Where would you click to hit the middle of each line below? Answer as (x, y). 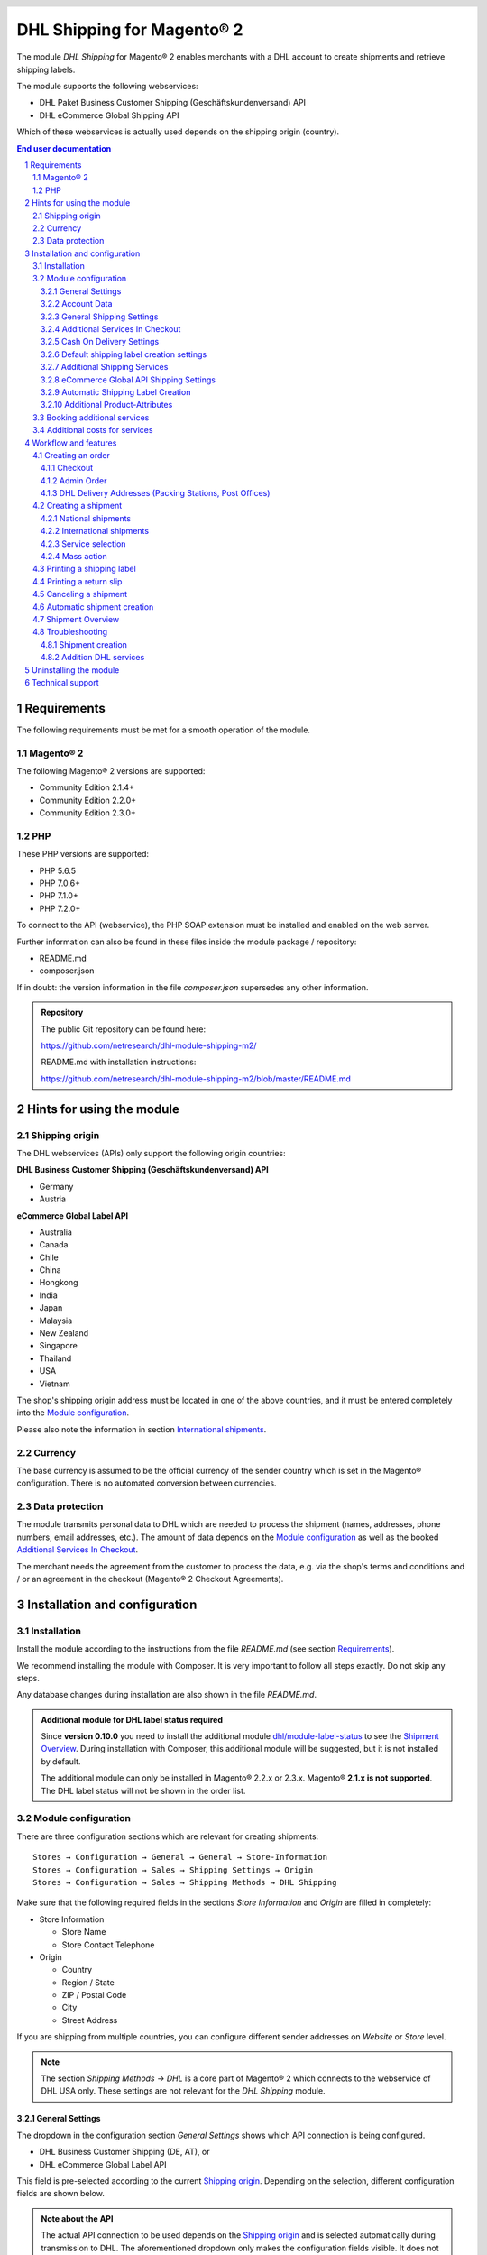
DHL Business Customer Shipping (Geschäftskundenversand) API (143, 1170)
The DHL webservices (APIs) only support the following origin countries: (151, 1153)
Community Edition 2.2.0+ (88, 800)
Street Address (90, 2020)
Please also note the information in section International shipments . (142, 1429)
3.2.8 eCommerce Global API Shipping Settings (129, 380)
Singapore (59, 1346)
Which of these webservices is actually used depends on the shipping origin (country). (178, 132)
